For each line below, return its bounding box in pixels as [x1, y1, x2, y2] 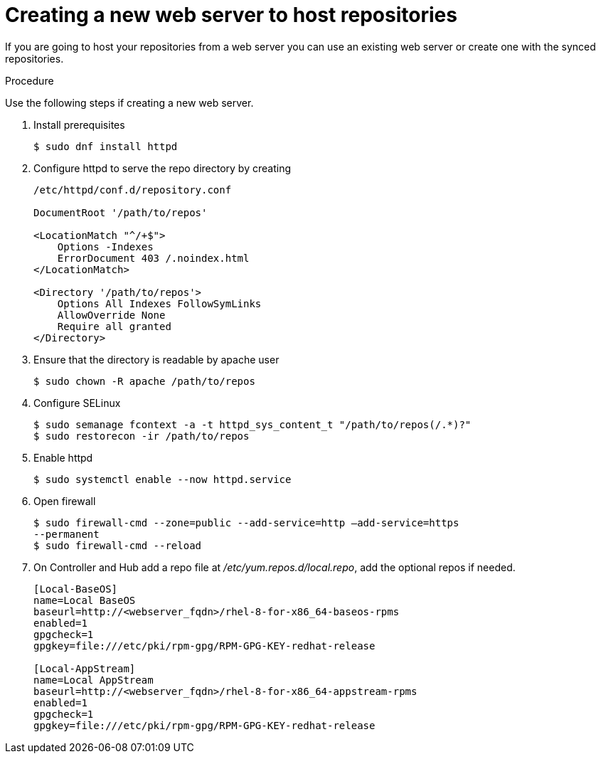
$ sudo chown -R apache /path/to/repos [33, 375, 255, 387]
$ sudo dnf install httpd [33, 140, 178, 152]
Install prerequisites [33, 118, 125, 131]
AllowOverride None [57, 309, 166, 321]
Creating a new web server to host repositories [5, 3, 457, 27]
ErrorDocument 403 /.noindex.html [57, 252, 250, 264]
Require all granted [57, 320, 171, 332]
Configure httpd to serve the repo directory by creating [33, 161, 291, 174]
